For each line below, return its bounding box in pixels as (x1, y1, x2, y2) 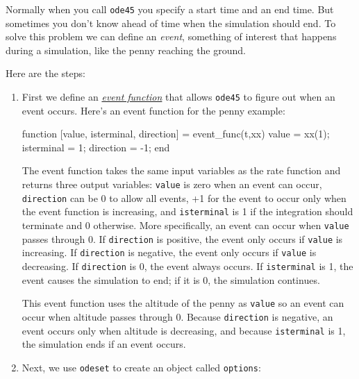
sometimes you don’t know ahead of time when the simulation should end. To (6, 15, 336, 30)
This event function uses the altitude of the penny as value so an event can (22, 296, 344, 310)
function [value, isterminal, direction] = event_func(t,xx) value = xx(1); (22, 126, 330, 141)
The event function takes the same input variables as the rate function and (22, 163, 341, 178)
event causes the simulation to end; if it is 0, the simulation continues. (22, 272, 320, 287)
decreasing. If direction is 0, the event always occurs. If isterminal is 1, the (22, 259, 353, 273)
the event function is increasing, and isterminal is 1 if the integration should (22, 204, 353, 219)
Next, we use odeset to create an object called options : (22, 360, 261, 374)
